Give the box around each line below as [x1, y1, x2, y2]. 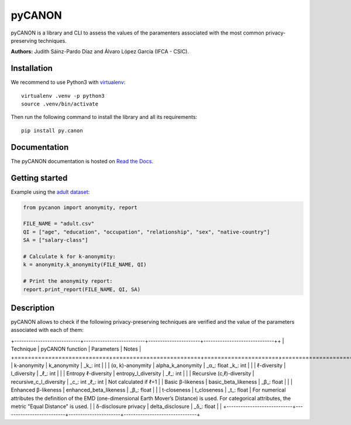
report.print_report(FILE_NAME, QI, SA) [23, 286, 140, 293]
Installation [11, 63, 53, 73]
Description [11, 303, 55, 313]
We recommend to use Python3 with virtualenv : [11, 79, 126, 86]
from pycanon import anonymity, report [23, 204, 137, 211]
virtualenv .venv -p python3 [21, 92, 105, 99]
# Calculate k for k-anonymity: [23, 253, 116, 260]
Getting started [11, 173, 68, 183]
